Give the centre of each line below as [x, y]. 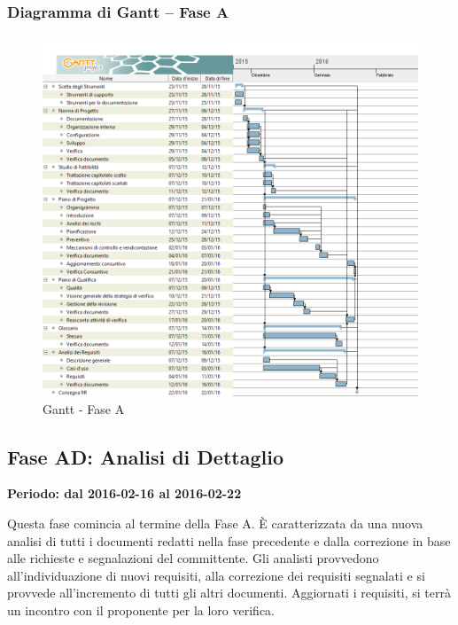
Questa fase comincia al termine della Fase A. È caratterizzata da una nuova [215, 523]
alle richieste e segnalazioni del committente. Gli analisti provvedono [193, 558]
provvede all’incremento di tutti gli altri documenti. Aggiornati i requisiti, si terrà [229, 593]
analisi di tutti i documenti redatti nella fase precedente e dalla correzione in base [229, 540]
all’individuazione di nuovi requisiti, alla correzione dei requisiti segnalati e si [216, 575]
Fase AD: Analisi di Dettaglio [145, 456]
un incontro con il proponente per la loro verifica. [141, 610]
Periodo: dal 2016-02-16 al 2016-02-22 [124, 493]
